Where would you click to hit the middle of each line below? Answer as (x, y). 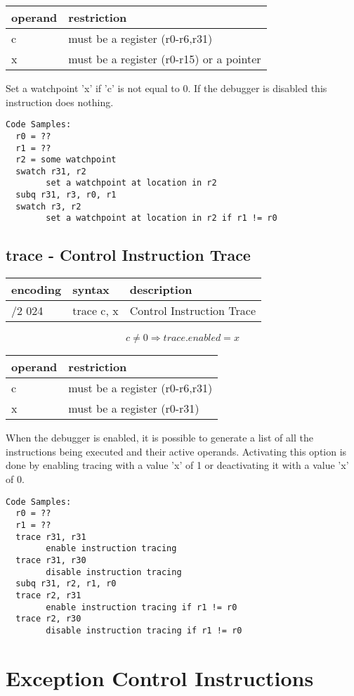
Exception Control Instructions (160, 677)
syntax (91, 290)
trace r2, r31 (48, 595)
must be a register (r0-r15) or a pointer (165, 59)
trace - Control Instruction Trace (128, 255)
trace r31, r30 (51, 560)
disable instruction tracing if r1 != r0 (144, 630)
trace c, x (96, 311)
